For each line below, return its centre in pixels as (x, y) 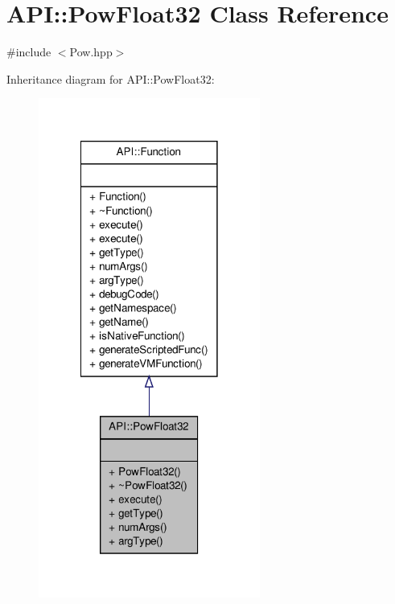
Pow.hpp (91, 52)
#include (29, 52)
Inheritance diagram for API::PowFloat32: (111, 78)
